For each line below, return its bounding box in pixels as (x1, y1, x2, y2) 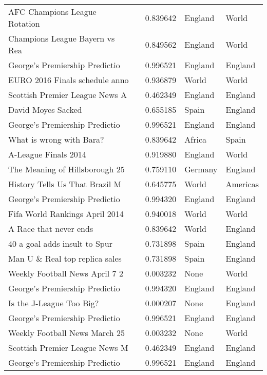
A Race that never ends (8, 223, 93, 234)
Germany (184, 163, 218, 175)
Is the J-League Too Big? (8, 297, 99, 309)
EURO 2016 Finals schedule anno (8, 74, 129, 86)
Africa (184, 133, 206, 145)
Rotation (8, 17, 40, 29)
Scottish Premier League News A (8, 89, 127, 101)
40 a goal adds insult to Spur (8, 238, 112, 249)
